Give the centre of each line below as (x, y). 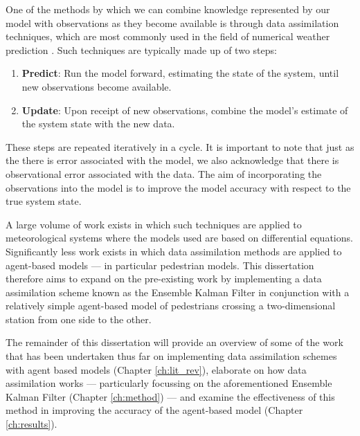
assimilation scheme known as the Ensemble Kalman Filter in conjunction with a (178, 292)
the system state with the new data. (98, 124)
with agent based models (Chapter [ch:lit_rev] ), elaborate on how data (156, 369)
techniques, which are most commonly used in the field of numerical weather (168, 36)
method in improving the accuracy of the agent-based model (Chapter (154, 410)
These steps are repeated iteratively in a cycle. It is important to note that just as (180, 146)
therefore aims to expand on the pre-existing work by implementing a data (164, 279)
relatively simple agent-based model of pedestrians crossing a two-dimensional (171, 306)
